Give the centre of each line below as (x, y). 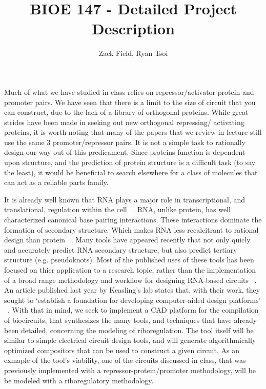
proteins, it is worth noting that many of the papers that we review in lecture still (133, 132)
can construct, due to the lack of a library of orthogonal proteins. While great (126, 112)
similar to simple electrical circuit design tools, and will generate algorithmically (130, 340)
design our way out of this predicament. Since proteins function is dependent (125, 152)
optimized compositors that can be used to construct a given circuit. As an (122, 350)
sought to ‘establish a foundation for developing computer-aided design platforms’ (132, 300)
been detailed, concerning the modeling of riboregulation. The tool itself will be (129, 330)
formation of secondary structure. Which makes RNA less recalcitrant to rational (131, 229)
